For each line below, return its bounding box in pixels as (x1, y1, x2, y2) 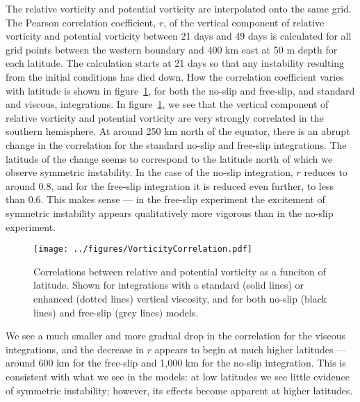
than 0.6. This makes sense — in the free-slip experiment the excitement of (6, 192, 325, 207)
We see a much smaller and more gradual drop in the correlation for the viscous (6, 328, 346, 343)
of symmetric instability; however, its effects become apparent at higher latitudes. (6, 383, 353, 397)
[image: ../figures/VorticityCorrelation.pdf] (33, 244, 252, 255)
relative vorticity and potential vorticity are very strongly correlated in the (6, 110, 324, 124)
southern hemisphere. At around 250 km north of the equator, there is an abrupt (6, 124, 350, 138)
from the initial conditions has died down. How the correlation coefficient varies (6, 69, 344, 83)
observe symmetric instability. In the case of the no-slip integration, (6, 165, 293, 179)
